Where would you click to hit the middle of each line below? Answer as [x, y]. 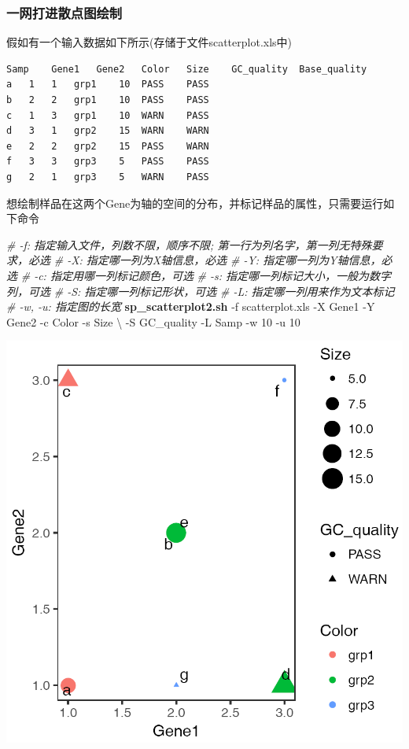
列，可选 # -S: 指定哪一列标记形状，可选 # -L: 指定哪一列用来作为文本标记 [201, 291]
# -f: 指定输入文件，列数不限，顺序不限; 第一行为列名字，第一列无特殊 [189, 244]
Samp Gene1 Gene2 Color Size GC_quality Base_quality [187, 69]
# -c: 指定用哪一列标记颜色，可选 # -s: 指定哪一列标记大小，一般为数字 [206, 275]
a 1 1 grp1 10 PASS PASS [108, 85]
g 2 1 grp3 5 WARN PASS [108, 177]
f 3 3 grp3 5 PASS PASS [108, 162]
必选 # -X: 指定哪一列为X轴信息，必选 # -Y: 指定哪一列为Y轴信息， [204, 260]
